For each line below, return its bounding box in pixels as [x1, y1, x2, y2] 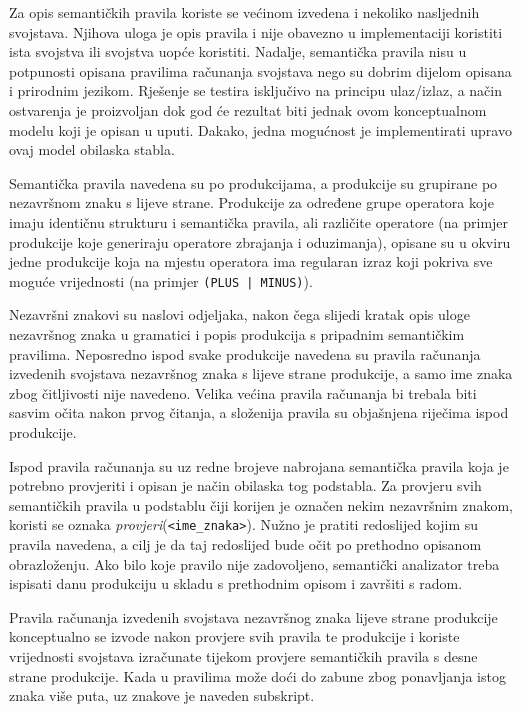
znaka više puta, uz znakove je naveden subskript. [9, 685, 315, 706]
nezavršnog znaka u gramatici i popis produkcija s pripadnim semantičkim [9, 323, 465, 344]
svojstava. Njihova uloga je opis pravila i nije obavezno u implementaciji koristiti [9, 21, 503, 42]
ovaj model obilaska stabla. [9, 139, 175, 160]
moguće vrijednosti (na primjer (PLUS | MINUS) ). [9, 270, 313, 291]
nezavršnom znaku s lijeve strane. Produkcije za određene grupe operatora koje [9, 192, 494, 213]
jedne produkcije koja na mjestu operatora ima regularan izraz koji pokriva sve [9, 251, 493, 272]
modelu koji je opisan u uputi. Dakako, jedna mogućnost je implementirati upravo [9, 119, 512, 140]
